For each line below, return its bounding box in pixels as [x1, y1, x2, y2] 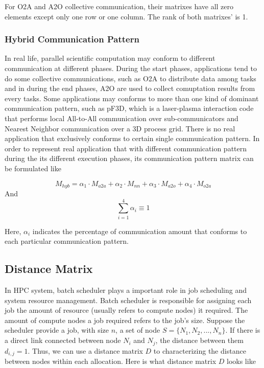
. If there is [225, 325, 260, 335]
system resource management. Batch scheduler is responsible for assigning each [5, 294, 252, 305]
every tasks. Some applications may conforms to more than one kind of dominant [5, 93, 259, 103]
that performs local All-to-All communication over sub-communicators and [5, 112, 238, 123]
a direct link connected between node [5, 335, 121, 346]
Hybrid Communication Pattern [5, 33, 139, 45]
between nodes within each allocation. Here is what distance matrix [5, 355, 217, 366]
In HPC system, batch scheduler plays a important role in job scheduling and [5, 285, 247, 295]
